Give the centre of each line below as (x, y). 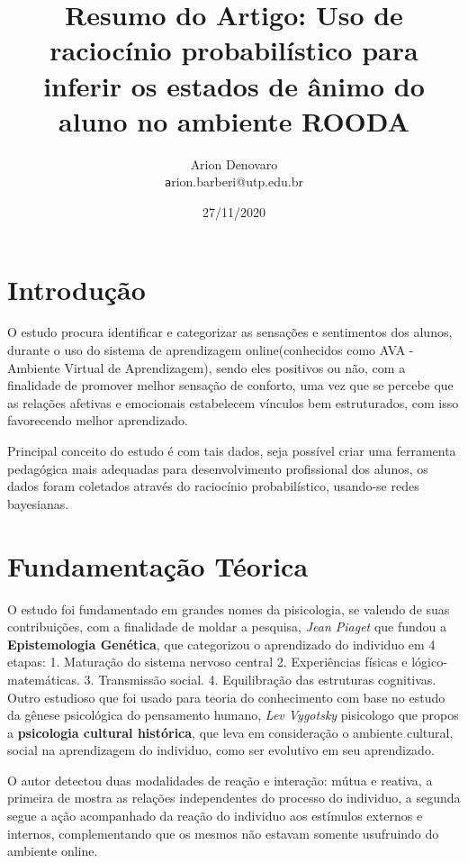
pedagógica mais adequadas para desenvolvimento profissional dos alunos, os (218, 468)
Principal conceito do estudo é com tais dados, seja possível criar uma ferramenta (232, 451)
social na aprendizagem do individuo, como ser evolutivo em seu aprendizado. (221, 750)
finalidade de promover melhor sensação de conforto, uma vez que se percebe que (230, 385)
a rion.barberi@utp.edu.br (234, 182)
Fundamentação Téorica (158, 565)
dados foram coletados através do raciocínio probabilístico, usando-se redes (213, 486)
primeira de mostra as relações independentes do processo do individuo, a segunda (234, 798)
